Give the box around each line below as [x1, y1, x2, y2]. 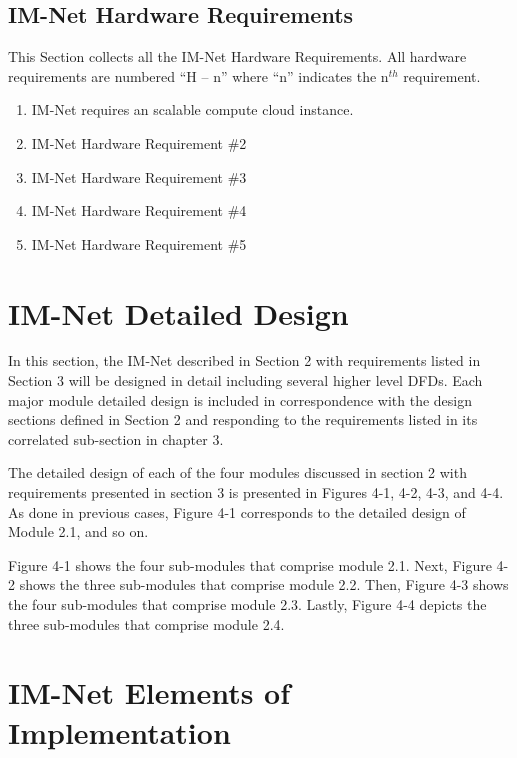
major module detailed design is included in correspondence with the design [8, 389, 473, 410]
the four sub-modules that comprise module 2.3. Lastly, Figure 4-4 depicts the [8, 594, 487, 615]
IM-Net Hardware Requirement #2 [31, 132, 247, 153]
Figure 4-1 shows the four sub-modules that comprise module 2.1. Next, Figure [8, 554, 492, 575]
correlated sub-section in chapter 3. [8, 428, 224, 449]
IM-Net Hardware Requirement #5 [31, 233, 247, 254]
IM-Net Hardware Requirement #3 [31, 166, 247, 187]
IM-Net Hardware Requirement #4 [31, 200, 247, 221]
